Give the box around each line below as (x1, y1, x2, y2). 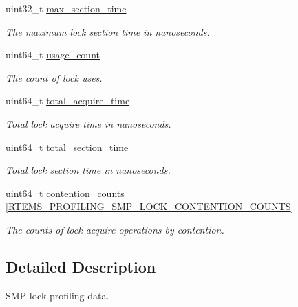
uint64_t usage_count (6, 47, 100, 62)
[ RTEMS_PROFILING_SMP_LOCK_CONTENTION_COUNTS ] (6, 199, 294, 214)
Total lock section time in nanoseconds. (6, 163, 171, 177)
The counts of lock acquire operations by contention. (6, 222, 224, 236)
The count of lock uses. (6, 70, 103, 84)
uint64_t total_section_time (6, 139, 129, 154)
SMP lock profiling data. (6, 288, 109, 302)
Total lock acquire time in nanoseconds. (6, 116, 171, 130)
